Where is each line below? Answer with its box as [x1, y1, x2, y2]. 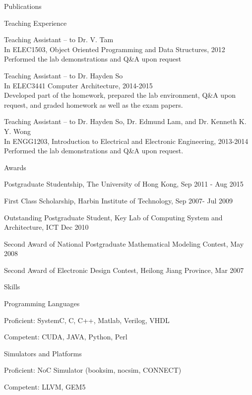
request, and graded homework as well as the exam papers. [4, 99, 183, 110]
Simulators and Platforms [4, 348, 82, 358]
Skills [4, 281, 20, 292]
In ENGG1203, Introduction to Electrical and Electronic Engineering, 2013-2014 [4, 135, 249, 146]
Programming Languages [4, 298, 80, 309]
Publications [4, 1, 42, 11]
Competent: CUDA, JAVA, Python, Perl [4, 331, 127, 342]
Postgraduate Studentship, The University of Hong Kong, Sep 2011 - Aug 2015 [4, 179, 244, 189]
